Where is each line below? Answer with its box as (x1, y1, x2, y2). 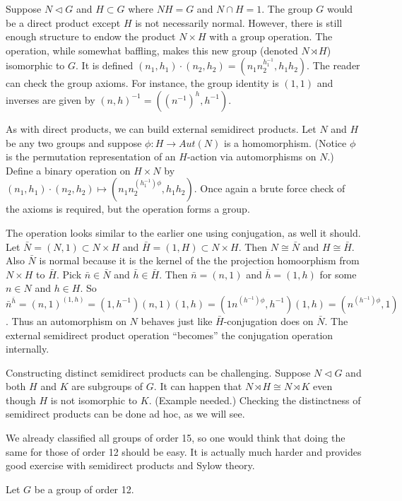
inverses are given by (6, 92, 95, 107)
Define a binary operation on (6, 163, 131, 177)
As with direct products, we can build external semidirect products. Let (6, 121, 317, 136)
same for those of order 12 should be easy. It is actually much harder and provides (6, 444, 362, 459)
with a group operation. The (209, 29, 333, 44)
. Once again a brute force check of (194, 181, 345, 196)
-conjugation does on (223, 313, 314, 328)
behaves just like (141, 313, 213, 328)
